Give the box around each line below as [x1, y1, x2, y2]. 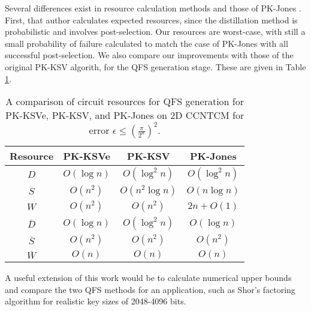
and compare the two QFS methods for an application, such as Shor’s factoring [5, 283, 295, 295]
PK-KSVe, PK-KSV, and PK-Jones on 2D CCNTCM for [5, 108, 244, 122]
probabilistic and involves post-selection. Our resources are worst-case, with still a [5, 25, 306, 38]
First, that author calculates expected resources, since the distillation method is [5, 13, 298, 26]
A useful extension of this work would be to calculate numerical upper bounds [5, 271, 292, 284]
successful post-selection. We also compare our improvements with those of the [5, 49, 294, 61]
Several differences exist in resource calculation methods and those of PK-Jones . [5, 2, 301, 14]
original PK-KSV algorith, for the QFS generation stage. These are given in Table [5, 60, 306, 73]
